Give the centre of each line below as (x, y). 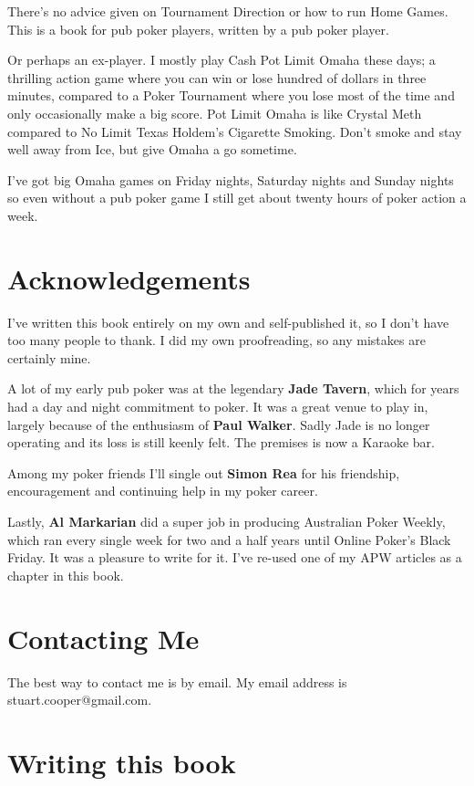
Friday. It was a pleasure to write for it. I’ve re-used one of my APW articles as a (235, 557)
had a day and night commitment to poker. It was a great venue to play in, (218, 407)
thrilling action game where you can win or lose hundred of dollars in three (217, 77)
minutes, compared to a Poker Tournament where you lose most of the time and (231, 95)
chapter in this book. (66, 575)
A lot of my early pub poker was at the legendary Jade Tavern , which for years (233, 388)
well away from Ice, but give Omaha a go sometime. (152, 149)
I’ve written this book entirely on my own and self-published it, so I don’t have (228, 322)
